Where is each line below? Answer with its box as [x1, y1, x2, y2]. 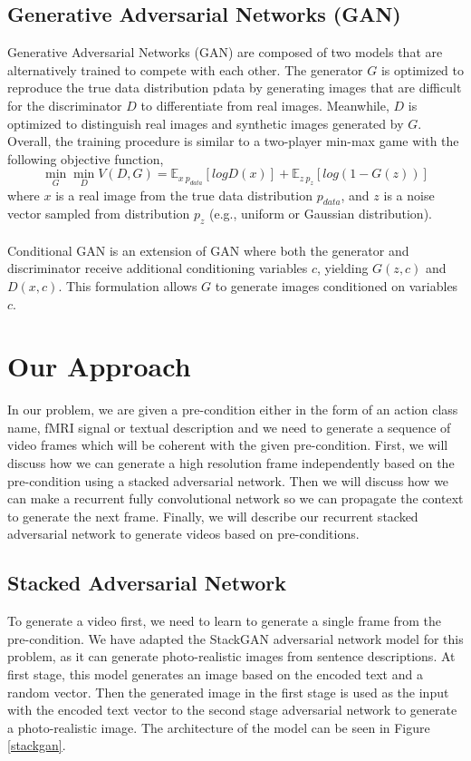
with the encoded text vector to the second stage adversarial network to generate [7, 700, 457, 719]
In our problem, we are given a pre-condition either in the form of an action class [7, 400, 458, 419]
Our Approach [7, 347, 191, 385]
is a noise [383, 185, 435, 204]
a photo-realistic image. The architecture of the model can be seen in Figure [7, 717, 430, 737]
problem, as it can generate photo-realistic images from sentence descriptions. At [7, 647, 456, 666]
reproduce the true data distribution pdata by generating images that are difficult [7, 78, 462, 97]
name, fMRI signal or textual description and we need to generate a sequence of [7, 417, 451, 436]
